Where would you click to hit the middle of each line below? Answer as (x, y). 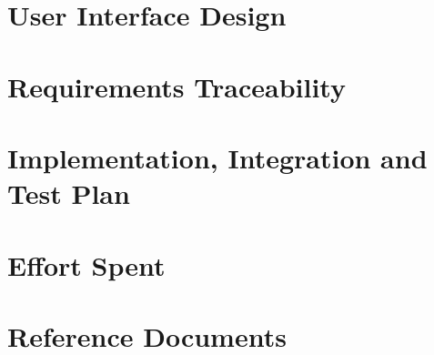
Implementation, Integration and (217, 157)
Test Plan (69, 193)
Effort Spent (86, 264)
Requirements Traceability (177, 86)
